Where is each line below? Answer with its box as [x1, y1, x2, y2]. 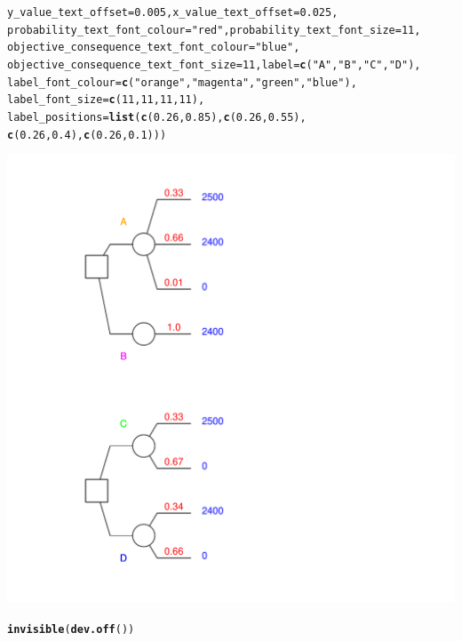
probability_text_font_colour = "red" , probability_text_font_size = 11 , [7, 23, 421, 36]
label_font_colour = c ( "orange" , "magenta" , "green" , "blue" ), [7, 76, 357, 89]
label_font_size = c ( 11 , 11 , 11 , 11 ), [7, 93, 205, 107]
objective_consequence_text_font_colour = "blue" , [7, 41, 300, 54]
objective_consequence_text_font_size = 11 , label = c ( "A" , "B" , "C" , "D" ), [7, 58, 421, 71]
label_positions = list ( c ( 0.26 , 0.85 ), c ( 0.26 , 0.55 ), [7, 110, 307, 124]
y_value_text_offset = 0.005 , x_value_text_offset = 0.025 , [7, 6, 339, 19]
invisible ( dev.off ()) [7, 622, 135, 636]
